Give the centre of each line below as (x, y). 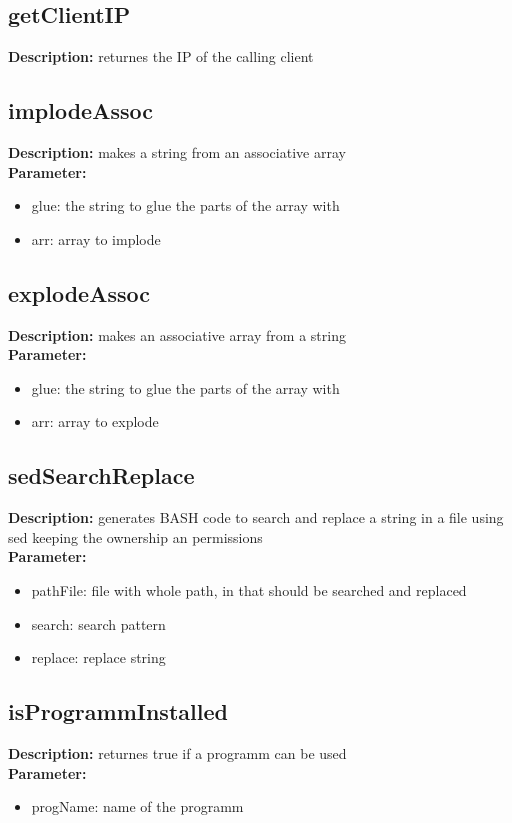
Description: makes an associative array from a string (177, 334)
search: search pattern (98, 623)
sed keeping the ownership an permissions (135, 536)
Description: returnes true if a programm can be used (177, 752)
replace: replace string (98, 657)
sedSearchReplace (101, 475)
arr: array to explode (95, 421)
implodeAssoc (80, 110)
